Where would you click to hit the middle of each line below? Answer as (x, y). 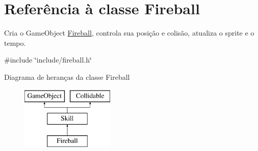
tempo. (15, 42)
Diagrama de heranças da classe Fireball (67, 77)
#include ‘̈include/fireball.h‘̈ (48, 60)
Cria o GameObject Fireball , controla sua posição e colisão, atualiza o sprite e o (129, 33)
